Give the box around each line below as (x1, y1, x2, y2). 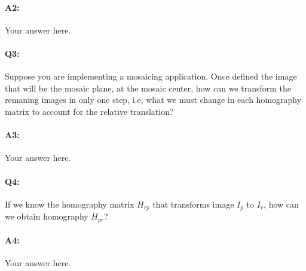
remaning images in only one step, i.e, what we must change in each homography (5, 93, 302, 106)
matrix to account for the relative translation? (5, 105, 174, 117)
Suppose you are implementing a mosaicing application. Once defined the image (5, 70, 297, 83)
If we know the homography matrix (5, 197, 134, 210)
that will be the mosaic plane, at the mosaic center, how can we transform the (5, 81, 292, 94)
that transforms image (152, 197, 234, 210)
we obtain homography (5, 210, 88, 223)
